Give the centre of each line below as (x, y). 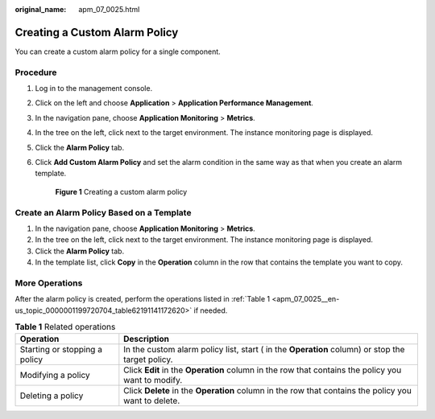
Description (146, 339)
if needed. (211, 310)
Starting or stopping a (61, 350)
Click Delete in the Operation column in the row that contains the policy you (268, 391)
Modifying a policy (55, 376)
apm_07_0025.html (109, 9)
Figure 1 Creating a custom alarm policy (121, 191)
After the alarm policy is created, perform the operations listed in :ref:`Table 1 (143, 299)
